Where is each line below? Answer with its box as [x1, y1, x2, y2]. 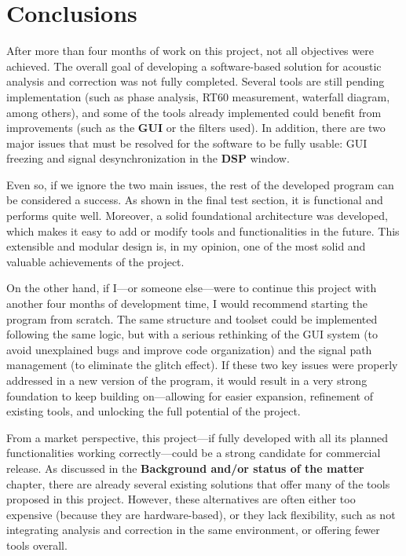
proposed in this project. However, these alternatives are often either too [6, 491, 356, 507]
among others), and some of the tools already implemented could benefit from [6, 104, 382, 120]
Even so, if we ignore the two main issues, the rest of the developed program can [6, 176, 394, 192]
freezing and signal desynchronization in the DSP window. [6, 150, 290, 166]
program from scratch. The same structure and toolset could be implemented [6, 310, 378, 327]
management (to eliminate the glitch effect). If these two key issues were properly [6, 357, 398, 373]
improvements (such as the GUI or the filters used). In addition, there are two [6, 119, 386, 136]
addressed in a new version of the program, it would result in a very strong [6, 372, 368, 388]
